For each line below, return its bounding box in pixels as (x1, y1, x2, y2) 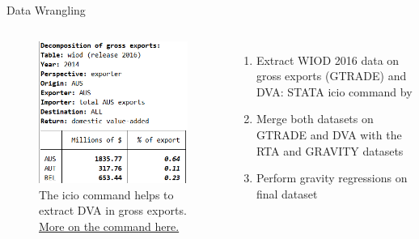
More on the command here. (39, 217, 180, 234)
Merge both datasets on (256, 110, 374, 127)
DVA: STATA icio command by (256, 83, 413, 100)
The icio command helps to (39, 186, 174, 203)
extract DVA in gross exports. (39, 202, 187, 219)
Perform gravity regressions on (256, 169, 408, 186)
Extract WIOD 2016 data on (256, 51, 400, 68)
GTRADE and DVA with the (256, 126, 402, 143)
